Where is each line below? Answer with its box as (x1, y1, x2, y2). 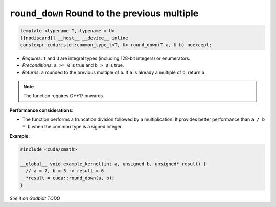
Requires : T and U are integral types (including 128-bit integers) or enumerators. (22, 55, 191, 61)
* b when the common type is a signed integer (22, 123, 122, 130)
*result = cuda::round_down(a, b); (26, 175, 115, 181)
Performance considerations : (9, 107, 74, 113)
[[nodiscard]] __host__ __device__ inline (20, 35, 128, 41)
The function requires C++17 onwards (23, 93, 103, 99)
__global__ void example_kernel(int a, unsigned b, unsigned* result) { (20, 161, 206, 167)
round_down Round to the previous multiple (9, 8, 199, 19)
